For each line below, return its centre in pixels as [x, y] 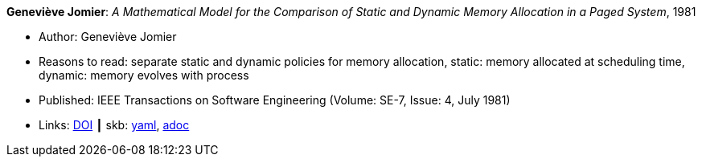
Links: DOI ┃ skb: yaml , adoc [114, 125]
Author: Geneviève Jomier [108, 37]
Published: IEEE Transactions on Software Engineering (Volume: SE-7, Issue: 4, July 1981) [275, 100]
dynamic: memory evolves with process [144, 75]
